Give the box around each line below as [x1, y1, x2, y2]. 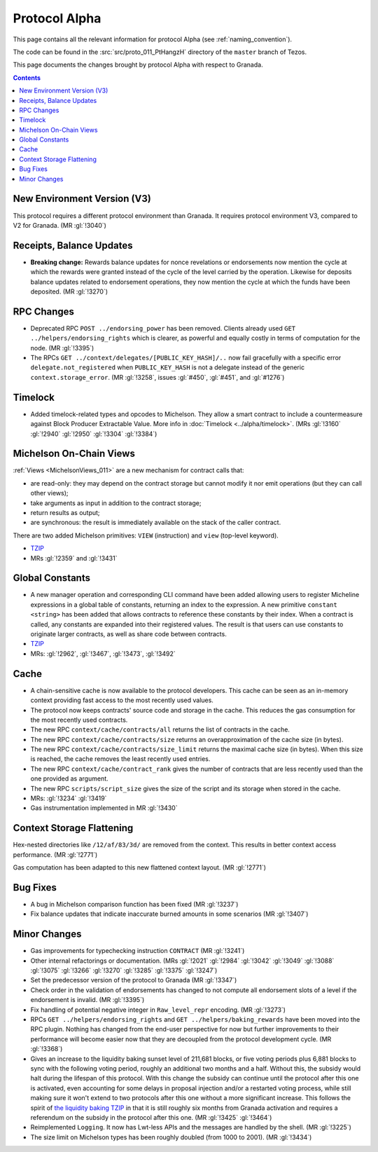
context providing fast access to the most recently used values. [30, 696, 213, 704]
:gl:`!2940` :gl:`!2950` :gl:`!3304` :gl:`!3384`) [30, 430, 157, 438]
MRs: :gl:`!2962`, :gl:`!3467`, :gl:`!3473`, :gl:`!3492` [30, 649, 176, 658]
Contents [13, 74, 41, 82]
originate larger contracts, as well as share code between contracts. [30, 630, 227, 638]
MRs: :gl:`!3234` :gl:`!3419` [30, 794, 107, 802]
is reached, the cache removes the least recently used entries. [30, 755, 211, 763]
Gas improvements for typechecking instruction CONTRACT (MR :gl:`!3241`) [30, 947, 245, 955]
